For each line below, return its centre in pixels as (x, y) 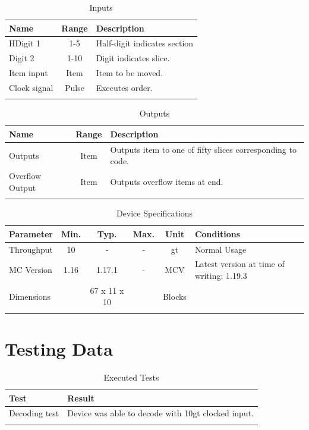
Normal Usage (220, 249)
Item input (29, 73)
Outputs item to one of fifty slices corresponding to (203, 149)
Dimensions (30, 296)
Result (81, 398)
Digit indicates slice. (133, 58)
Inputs (101, 7)
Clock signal (31, 87)
